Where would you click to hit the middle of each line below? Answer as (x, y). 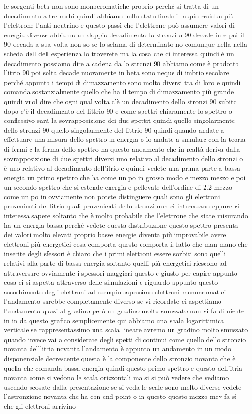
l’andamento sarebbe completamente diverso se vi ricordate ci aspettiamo (113, 301)
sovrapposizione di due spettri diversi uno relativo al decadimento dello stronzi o (124, 158)
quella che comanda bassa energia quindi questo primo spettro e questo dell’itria (123, 368)
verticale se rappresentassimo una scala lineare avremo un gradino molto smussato (126, 330)
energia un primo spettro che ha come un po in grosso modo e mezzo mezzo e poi (125, 177)
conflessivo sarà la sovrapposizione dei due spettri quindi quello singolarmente (119, 120)
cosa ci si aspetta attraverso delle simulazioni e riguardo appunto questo (111, 282)
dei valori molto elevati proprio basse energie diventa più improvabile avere (115, 234)
